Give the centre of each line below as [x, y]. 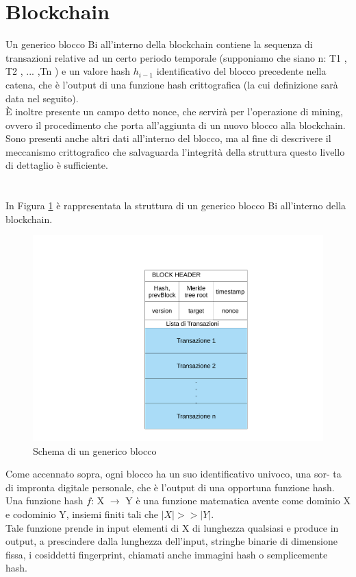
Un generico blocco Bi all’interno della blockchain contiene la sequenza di [159, 44]
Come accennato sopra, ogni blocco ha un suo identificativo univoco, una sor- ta [174, 474]
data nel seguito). [42, 98]
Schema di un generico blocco [95, 450]
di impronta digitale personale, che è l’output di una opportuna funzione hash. [170, 487]
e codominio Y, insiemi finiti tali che [82, 514]
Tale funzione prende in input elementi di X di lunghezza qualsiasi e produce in [172, 527]
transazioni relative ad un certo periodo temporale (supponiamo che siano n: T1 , [176, 57]
